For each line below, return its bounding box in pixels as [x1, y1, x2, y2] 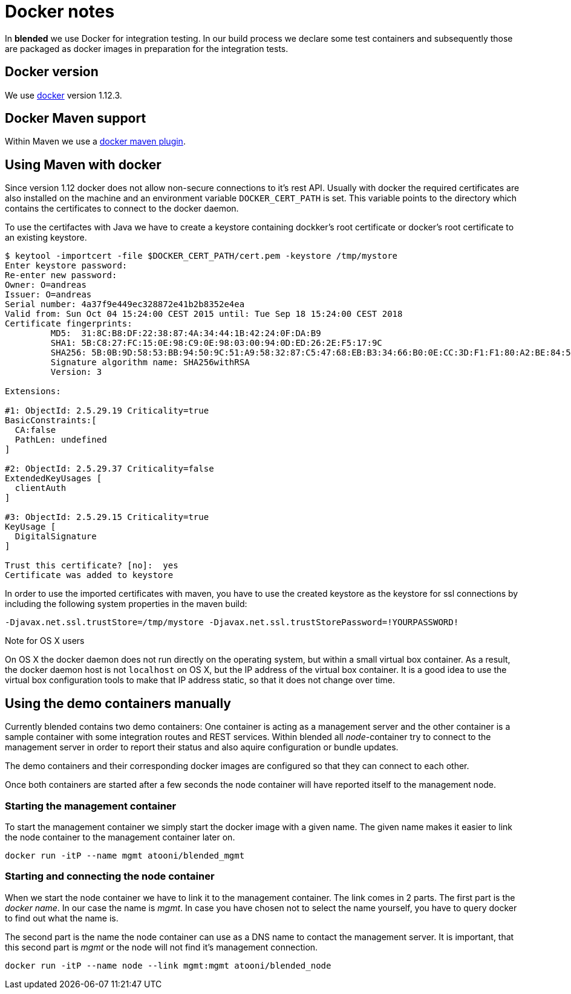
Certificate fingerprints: [5, 319, 132, 329]
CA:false [15, 425, 56, 435]
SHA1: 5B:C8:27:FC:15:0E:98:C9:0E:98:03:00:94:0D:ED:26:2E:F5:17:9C [50, 338, 382, 348]
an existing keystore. [5, 232, 87, 243]
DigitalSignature [15, 531, 97, 542]
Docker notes [5, 1, 115, 22]
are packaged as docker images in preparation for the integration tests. [5, 43, 289, 54]
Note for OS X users [5, 635, 85, 646]
